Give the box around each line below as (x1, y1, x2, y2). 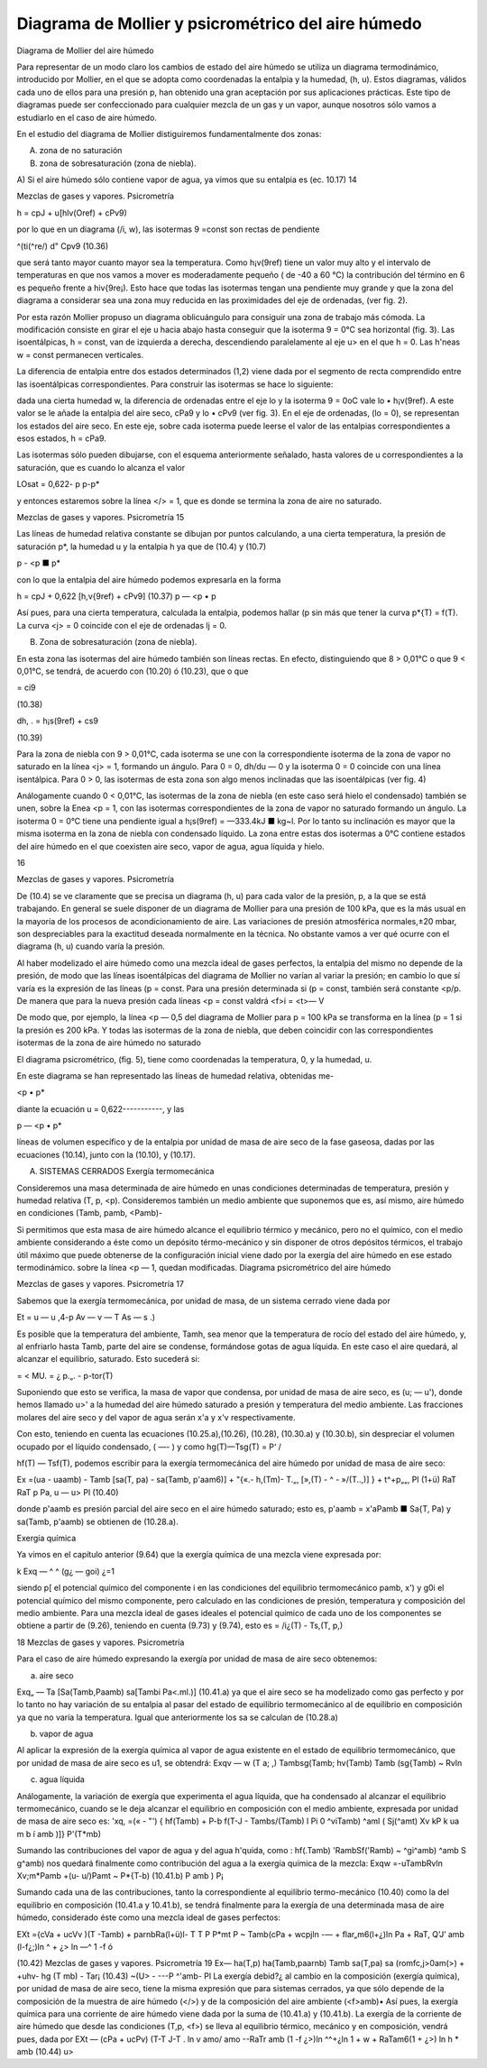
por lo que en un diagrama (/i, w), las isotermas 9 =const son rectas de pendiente (16, 224, 320, 234)
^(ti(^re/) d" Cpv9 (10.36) (16, 240, 109, 252)
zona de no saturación (39, 145, 123, 156)
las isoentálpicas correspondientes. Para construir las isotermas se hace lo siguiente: (16, 379, 334, 390)
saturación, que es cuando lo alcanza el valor (16, 462, 185, 473)
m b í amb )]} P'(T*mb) (16, 1828, 102, 1839)
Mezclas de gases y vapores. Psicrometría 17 (16, 1279, 185, 1290)
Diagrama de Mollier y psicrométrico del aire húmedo (16, 14, 423, 33)
